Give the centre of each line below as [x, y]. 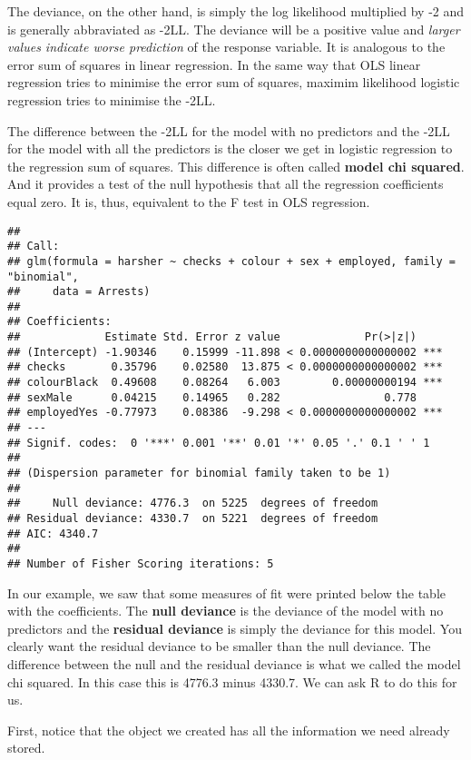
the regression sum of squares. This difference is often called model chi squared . [236, 166]
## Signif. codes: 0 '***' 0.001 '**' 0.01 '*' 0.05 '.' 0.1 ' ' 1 [219, 443]
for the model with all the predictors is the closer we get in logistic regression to [230, 148]
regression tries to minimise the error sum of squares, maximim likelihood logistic [234, 82]
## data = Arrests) [79, 292]
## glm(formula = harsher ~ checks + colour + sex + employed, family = [231, 261]
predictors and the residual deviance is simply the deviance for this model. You [235, 628]
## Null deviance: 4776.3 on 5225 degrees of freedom [193, 503]
